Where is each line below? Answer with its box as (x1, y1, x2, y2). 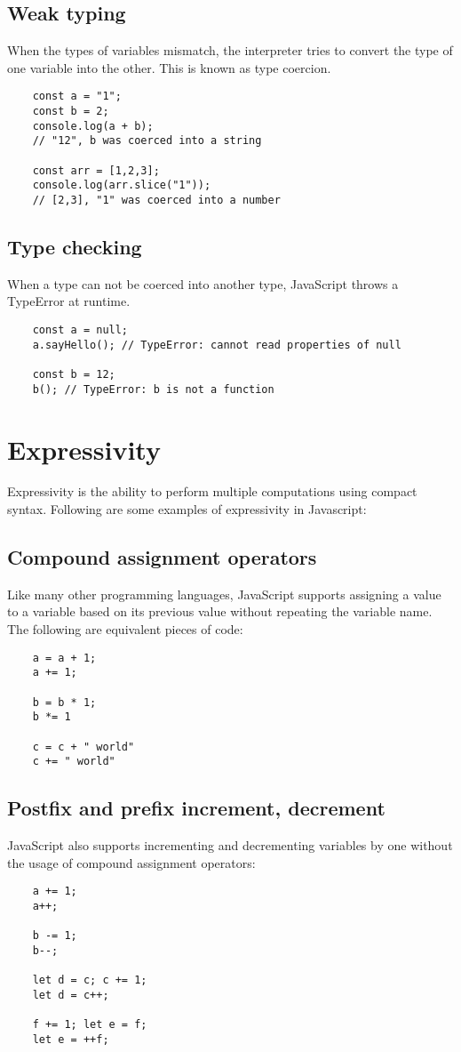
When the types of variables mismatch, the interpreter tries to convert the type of (7, 41, 453, 60)
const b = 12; (32, 368, 115, 381)
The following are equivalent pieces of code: (7, 620, 243, 638)
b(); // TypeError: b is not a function (32, 382, 274, 396)
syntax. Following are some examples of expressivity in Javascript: (7, 500, 367, 518)
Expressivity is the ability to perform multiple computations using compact (7, 482, 417, 501)
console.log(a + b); (32, 119, 154, 133)
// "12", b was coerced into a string (32, 134, 262, 148)
